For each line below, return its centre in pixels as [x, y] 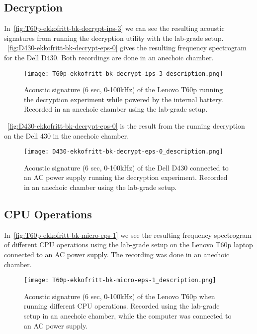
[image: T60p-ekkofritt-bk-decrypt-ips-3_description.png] [124, 74]
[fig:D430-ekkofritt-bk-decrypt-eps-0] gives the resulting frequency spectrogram [127, 48]
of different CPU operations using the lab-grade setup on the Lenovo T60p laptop [128, 245]
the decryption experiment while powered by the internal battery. [124, 99]
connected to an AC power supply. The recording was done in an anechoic [117, 254]
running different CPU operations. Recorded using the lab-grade [122, 306]
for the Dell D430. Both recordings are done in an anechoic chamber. [109, 57]
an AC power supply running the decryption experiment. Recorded [126, 177]
